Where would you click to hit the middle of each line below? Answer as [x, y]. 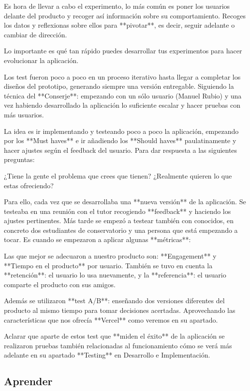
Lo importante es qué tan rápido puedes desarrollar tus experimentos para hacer [123, 51]
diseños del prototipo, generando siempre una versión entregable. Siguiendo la [119, 86]
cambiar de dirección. [36, 34]
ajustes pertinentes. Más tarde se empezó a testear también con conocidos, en [119, 220]
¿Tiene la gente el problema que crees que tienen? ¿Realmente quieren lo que [118, 175]
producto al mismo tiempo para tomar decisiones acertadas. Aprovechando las [120, 310]
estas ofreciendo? [29, 185]
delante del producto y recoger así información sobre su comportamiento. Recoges [125, 15]
